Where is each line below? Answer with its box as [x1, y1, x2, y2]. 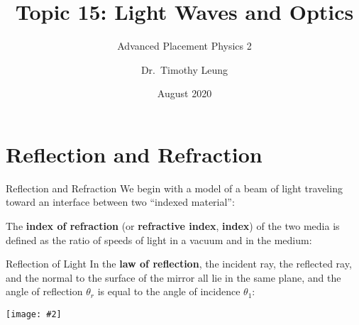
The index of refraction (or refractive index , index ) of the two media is [6, 219, 340, 233]
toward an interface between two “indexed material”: [6, 194, 235, 209]
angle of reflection [6, 284, 83, 299]
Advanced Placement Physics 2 [117, 38, 252, 53]
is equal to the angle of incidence [97, 284, 241, 299]
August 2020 [157, 86, 212, 101]
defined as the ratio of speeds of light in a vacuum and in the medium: [6, 232, 312, 247]
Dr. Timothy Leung [140, 62, 228, 77]
